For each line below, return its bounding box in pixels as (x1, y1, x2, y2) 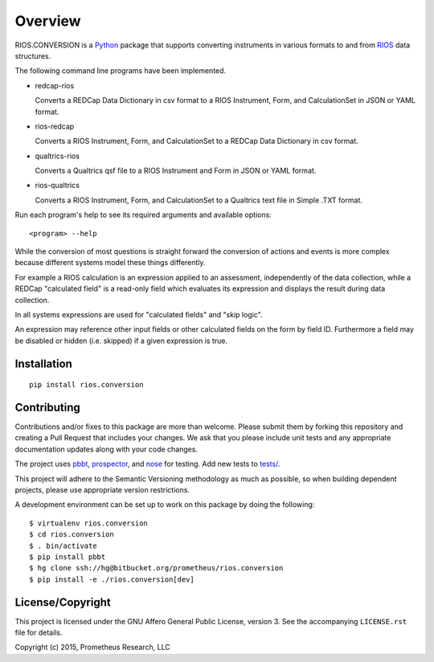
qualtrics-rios (35, 151, 80, 161)
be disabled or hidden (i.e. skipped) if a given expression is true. (14, 336, 228, 345)
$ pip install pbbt (29, 552, 106, 562)
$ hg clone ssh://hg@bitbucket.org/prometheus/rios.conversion (29, 563, 284, 573)
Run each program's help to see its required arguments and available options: (14, 210, 272, 220)
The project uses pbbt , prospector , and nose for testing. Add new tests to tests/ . (14, 459, 280, 469)
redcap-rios (35, 80, 75, 90)
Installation (14, 357, 72, 370)
